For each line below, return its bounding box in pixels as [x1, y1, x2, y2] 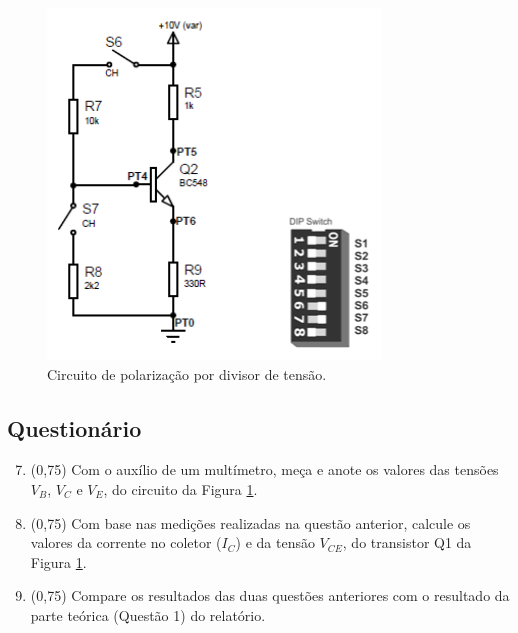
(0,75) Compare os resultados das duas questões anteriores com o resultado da [30, 585, 510, 606]
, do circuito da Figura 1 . [103, 478, 258, 499]
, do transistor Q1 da [342, 532, 472, 553]
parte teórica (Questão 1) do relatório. [30, 604, 266, 625]
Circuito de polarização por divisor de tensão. [47, 363, 327, 384]
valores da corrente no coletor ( [30, 532, 222, 553]
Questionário [7, 412, 142, 443]
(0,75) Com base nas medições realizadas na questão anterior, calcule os [30, 512, 471, 533]
